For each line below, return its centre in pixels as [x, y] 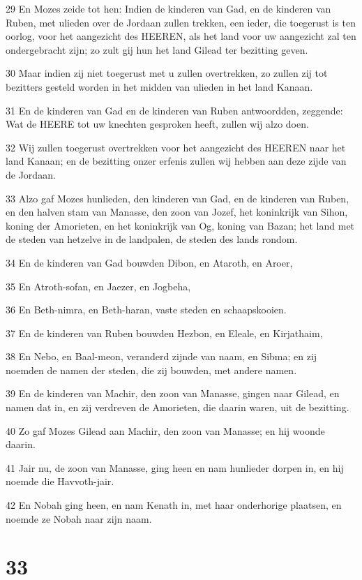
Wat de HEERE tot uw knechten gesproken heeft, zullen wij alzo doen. [157, 124]
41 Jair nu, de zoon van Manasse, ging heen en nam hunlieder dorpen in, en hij [175, 467]
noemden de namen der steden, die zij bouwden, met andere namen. [151, 370]
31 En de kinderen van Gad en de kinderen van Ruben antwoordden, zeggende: [174, 110]
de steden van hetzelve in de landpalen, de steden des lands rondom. [152, 239]
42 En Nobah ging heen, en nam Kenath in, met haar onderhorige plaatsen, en [174, 505]
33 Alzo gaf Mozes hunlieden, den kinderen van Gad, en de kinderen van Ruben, [178, 198]
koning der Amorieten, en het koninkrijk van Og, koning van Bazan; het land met [180, 225]
